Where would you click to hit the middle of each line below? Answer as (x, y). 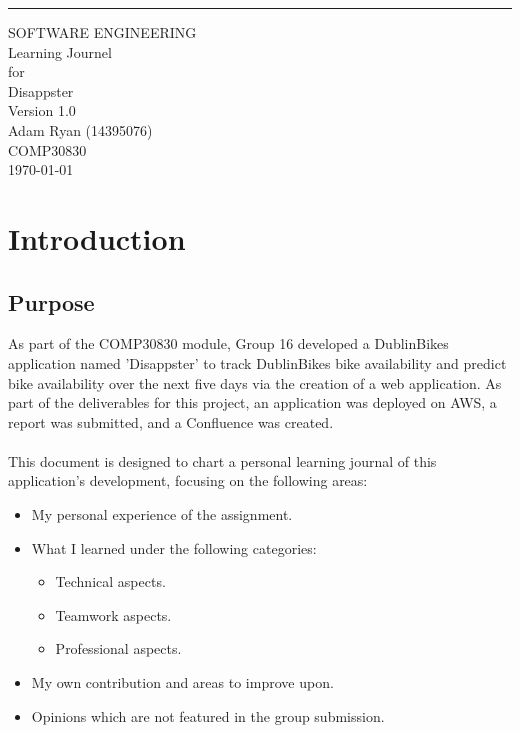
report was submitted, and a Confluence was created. (171, 421)
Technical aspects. (110, 581)
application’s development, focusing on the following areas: (188, 480)
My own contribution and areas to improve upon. (182, 682)
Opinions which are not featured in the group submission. (208, 715)
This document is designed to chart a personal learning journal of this (222, 460)
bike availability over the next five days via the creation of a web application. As (255, 382)
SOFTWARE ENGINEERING (102, 32)
